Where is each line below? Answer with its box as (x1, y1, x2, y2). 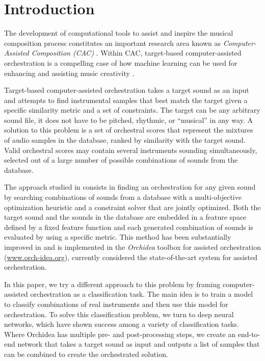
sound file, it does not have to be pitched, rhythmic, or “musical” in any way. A (4, 114, 253, 125)
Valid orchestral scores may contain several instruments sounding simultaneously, (4, 144, 257, 155)
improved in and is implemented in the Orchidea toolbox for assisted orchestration (4, 242, 261, 252)
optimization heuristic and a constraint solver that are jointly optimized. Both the (4, 201, 261, 212)
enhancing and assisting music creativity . (4, 67, 135, 78)
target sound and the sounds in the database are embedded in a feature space (4, 212, 247, 222)
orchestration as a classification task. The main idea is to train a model (30, 289, 253, 299)
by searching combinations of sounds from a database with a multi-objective (4, 192, 242, 202)
